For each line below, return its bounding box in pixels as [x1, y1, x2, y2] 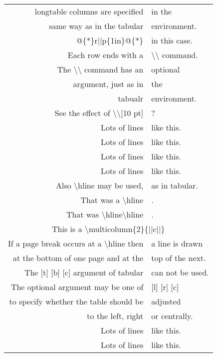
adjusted [151, 295, 181, 307]
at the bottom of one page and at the [12, 252, 144, 263]
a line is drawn [151, 237, 203, 249]
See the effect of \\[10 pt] [54, 107, 144, 118]
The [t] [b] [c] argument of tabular [24, 266, 144, 278]
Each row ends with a [67, 49, 144, 60]
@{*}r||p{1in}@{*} [76, 34, 144, 46]
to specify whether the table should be [9, 295, 144, 307]
